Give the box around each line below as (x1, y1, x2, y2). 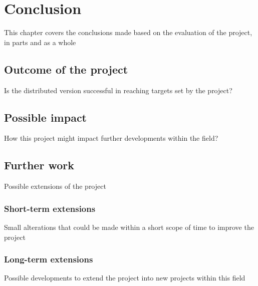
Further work (4, 157, 74, 173)
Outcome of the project (4, 61, 128, 77)
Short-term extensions (4, 202, 96, 214)
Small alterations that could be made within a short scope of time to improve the (4, 221, 254, 232)
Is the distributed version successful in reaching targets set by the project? (4, 85, 232, 95)
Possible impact (4, 109, 87, 125)
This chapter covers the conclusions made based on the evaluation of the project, (4, 27, 252, 38)
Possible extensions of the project (4, 181, 106, 191)
